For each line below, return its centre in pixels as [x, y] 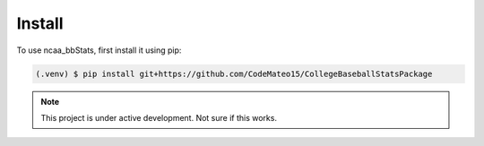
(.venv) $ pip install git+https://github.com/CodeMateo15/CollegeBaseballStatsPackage [234, 73]
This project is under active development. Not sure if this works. [159, 117]
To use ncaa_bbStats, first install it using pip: [99, 50]
